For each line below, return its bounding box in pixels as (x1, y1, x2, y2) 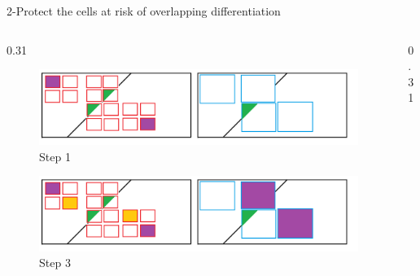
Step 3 (39, 254, 71, 271)
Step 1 (39, 147, 71, 164)
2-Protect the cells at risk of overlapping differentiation (7, 2, 281, 19)
